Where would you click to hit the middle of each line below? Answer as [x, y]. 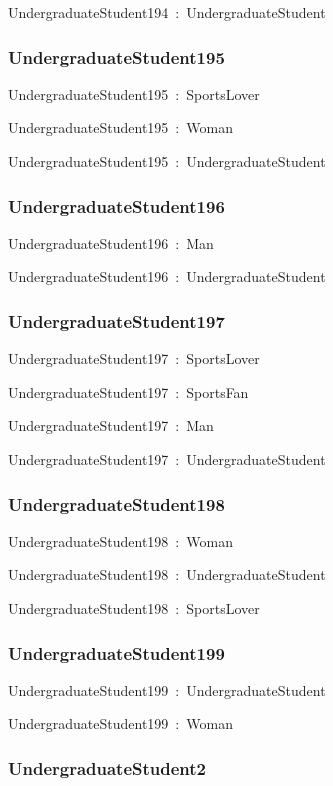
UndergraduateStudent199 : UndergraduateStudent [167, 689]
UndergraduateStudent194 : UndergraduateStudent [167, 12]
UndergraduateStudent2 [107, 767]
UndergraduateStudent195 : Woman [120, 127]
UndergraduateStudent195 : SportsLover [134, 93]
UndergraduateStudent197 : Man [111, 425]
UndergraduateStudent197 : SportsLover [134, 358]
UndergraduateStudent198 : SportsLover [134, 608]
